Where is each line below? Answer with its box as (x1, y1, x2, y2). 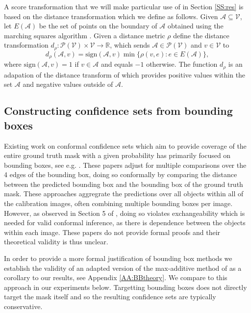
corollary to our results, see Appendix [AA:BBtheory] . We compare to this (4, 272, 227, 283)
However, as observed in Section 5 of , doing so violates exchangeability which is (4, 208, 245, 218)
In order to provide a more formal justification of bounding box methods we (4, 253, 232, 263)
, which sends (110, 40, 150, 50)
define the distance (173, 30, 229, 40)
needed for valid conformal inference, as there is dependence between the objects (4, 217, 246, 228)
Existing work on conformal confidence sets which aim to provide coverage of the (4, 140, 247, 151)
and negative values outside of (23, 79, 113, 89)
